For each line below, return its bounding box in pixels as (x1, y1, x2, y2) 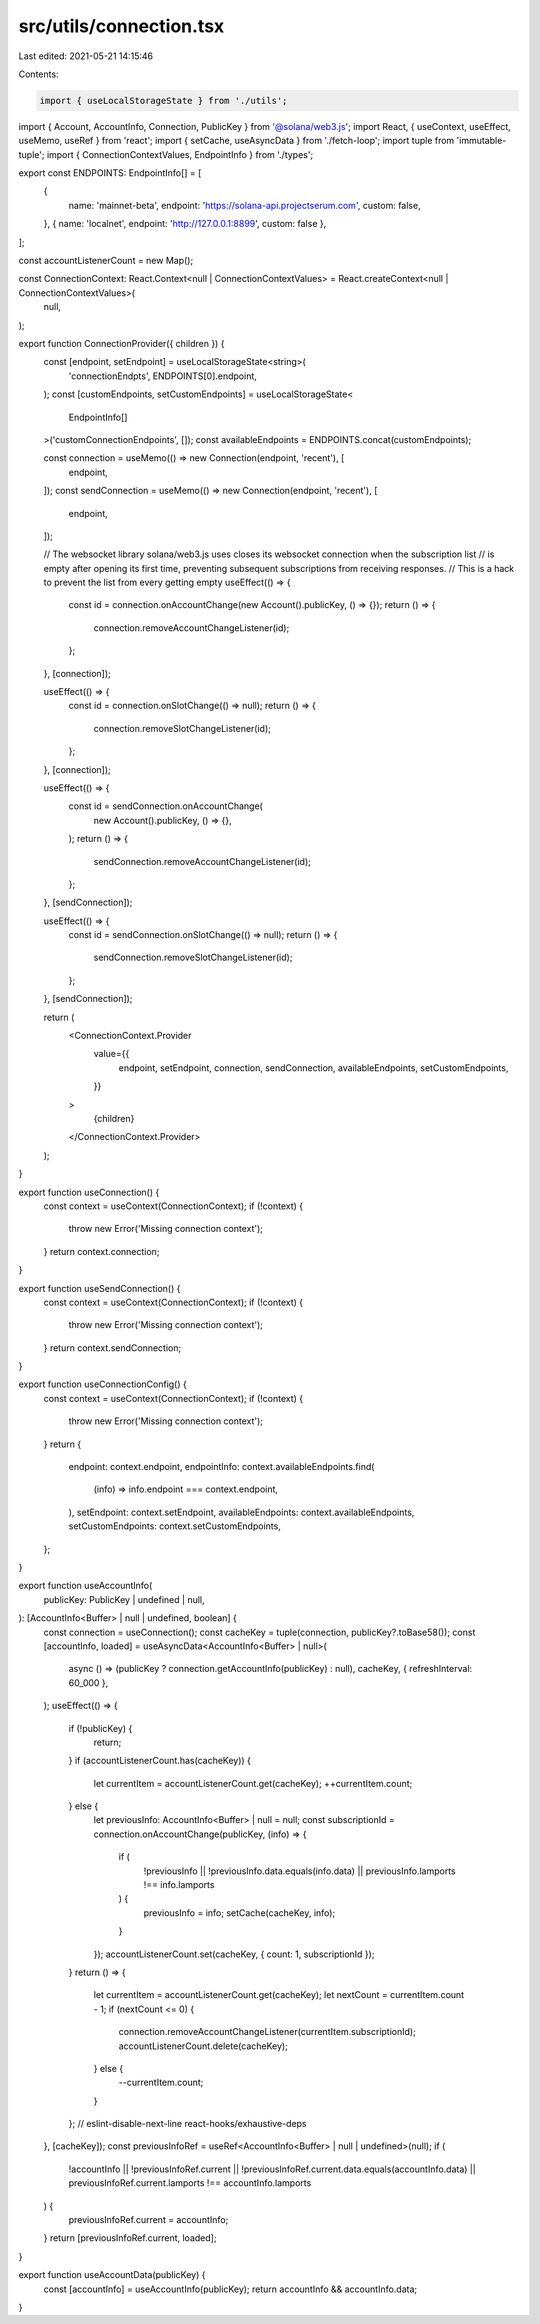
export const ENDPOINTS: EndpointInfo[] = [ (18, 167, 202, 179)
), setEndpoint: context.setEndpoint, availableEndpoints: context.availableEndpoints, (68, 1506, 415, 1518)
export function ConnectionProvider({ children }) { (18, 337, 225, 349)
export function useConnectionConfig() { (18, 1378, 187, 1390)
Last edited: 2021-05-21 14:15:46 (18, 50, 154, 62)
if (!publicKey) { (68, 1722, 133, 1734)
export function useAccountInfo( (18, 1580, 153, 1592)
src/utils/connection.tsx (18, 15, 225, 37)
